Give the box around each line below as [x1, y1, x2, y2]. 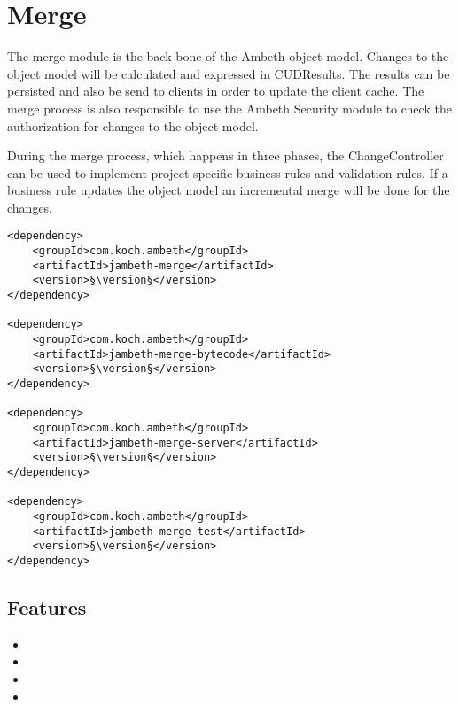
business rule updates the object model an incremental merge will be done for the [7, 181, 450, 199]
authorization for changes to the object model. [7, 116, 259, 135]
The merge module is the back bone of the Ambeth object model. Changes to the [7, 47, 449, 66]
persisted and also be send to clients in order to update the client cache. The [7, 82, 424, 100]
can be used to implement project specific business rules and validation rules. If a [7, 163, 448, 182]
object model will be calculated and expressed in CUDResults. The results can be [7, 64, 450, 82]
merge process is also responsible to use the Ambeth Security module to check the [7, 98, 452, 117]
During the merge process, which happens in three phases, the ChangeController [7, 146, 444, 165]
